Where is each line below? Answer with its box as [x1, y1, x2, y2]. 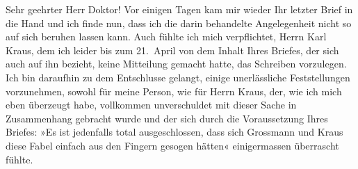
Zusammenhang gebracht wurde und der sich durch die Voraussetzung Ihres [6, 111, 328, 125]
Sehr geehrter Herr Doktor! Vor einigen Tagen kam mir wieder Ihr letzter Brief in [6, 2, 353, 16]
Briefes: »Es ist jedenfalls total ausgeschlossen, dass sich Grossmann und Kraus [6, 124, 343, 139]
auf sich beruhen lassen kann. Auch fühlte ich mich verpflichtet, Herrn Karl [6, 29, 327, 44]
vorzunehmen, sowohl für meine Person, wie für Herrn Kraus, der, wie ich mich [6, 83, 342, 98]
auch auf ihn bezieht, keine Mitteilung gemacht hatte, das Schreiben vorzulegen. [6, 56, 347, 71]
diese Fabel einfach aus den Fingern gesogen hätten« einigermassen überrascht [6, 138, 339, 152]
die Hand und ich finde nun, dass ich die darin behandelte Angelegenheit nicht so [6, 15, 352, 30]
